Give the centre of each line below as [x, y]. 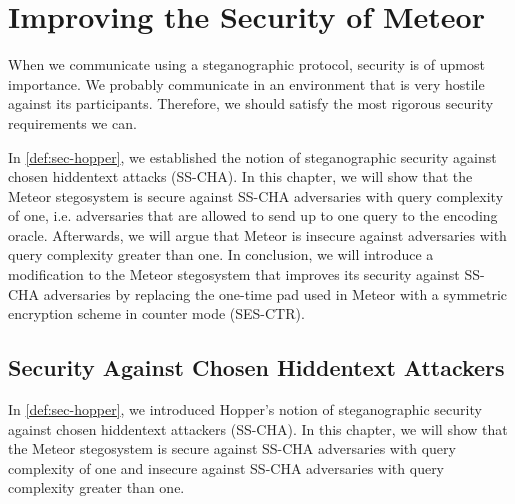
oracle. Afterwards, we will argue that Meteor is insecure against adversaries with [257, 234]
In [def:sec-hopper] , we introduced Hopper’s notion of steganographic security [245, 409]
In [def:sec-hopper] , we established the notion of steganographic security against [252, 156]
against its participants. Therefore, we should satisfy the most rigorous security [251, 103]
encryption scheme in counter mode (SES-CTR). [156, 313]
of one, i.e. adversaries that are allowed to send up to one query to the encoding [253, 215]
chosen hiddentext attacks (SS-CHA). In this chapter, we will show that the [240, 176]
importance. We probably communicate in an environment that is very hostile [246, 83]
